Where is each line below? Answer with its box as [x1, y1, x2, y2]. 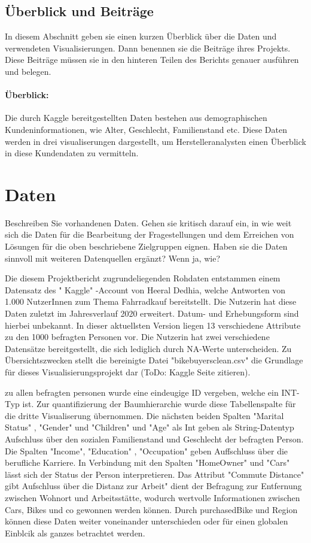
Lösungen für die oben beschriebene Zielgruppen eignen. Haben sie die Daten [5, 240, 288, 253]
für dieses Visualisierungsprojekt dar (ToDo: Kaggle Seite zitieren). [5, 366, 251, 378]
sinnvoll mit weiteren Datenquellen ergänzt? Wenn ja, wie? [5, 251, 221, 264]
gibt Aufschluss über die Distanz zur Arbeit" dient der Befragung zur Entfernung [5, 480, 302, 492]
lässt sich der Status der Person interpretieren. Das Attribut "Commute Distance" [5, 468, 304, 480]
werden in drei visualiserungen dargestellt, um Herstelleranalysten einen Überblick [5, 135, 306, 147]
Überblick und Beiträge [5, 2, 154, 20]
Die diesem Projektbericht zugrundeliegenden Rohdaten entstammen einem [5, 272, 280, 284]
